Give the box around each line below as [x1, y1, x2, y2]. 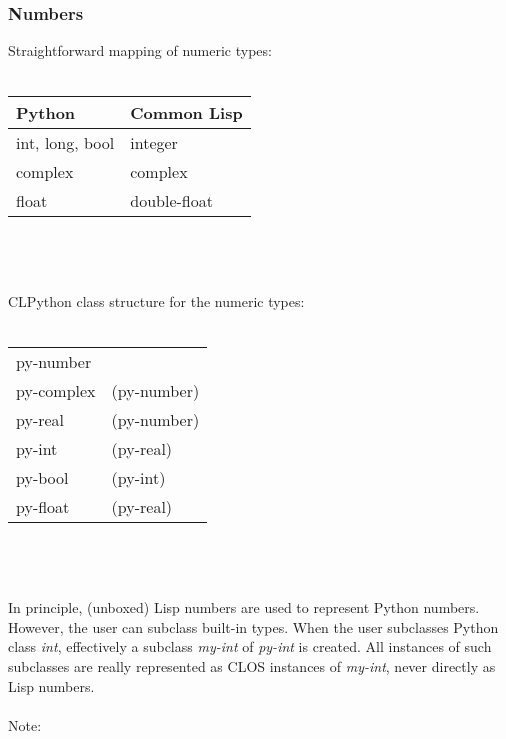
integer [130, 131, 178, 155]
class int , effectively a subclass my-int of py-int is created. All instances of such [8, 636, 492, 657]
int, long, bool [16, 131, 115, 155]
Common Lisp [130, 101, 243, 125]
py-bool [16, 466, 69, 490]
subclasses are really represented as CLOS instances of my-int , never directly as [8, 655, 496, 676]
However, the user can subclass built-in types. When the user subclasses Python [8, 616, 499, 637]
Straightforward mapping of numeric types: [8, 40, 272, 61]
